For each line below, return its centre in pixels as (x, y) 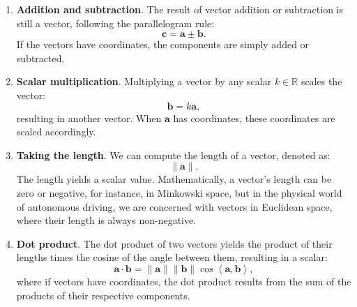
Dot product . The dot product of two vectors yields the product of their (174, 243)
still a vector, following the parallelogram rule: (115, 23)
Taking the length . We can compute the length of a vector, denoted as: (173, 155)
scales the (321, 81)
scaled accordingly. (56, 132)
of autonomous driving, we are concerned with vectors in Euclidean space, (174, 206)
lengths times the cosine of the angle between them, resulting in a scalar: (172, 257)
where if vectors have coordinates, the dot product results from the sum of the (184, 281)
